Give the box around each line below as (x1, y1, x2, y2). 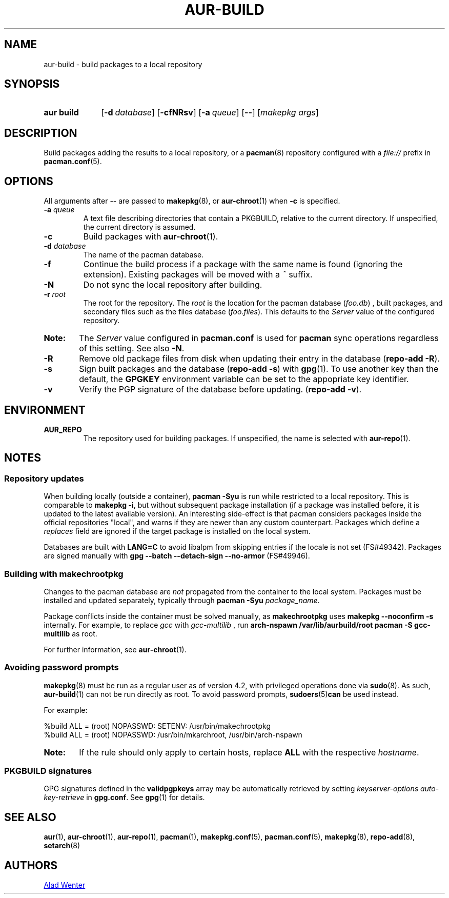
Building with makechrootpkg (4, 568, 124, 579)
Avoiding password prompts (4, 662, 119, 673)
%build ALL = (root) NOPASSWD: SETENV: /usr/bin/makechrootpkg (44, 721, 271, 730)
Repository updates (4, 473, 84, 484)
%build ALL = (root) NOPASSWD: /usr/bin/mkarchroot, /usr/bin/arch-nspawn (44, 730, 302, 739)
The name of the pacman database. (83, 250, 204, 260)
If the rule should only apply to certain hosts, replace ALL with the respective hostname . (79, 747, 419, 757)
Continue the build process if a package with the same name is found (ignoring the (83, 259, 403, 270)
